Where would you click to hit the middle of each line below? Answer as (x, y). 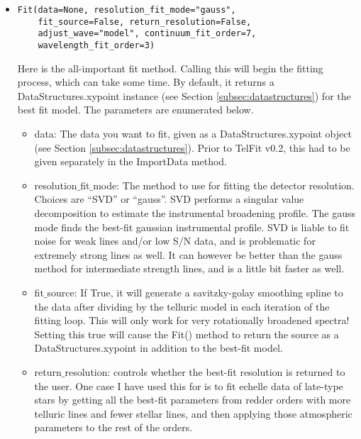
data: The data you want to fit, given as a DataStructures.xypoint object (193, 133)
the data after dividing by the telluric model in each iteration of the (182, 306)
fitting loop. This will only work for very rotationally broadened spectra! (192, 320)
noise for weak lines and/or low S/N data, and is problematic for (175, 241)
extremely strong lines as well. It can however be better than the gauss (188, 254)
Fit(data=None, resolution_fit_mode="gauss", (127, 10)
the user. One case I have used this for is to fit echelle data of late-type (189, 385)
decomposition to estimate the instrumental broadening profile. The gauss (195, 212)
